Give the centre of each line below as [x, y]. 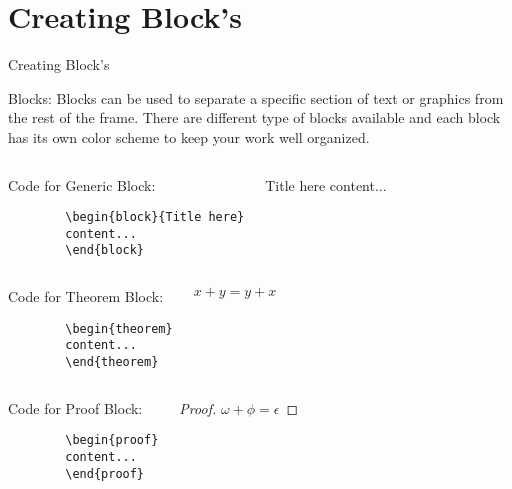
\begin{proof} [112, 440]
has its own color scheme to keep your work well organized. [189, 136]
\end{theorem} [112, 361]
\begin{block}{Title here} [155, 217]
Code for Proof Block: [75, 407]
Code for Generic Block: [82, 184]
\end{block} [105, 250]
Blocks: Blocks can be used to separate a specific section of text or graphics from [256, 97]
